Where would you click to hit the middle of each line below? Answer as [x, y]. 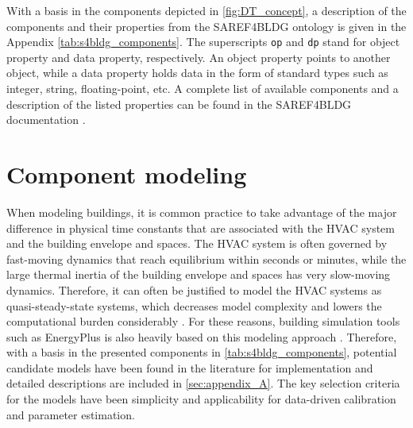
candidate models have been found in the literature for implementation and [190, 367]
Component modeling [127, 174]
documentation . [46, 120]
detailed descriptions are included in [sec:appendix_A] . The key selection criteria [203, 383]
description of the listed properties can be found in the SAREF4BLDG [179, 104]
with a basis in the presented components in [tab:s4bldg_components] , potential [202, 352]
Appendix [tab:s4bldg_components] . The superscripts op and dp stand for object [203, 42]
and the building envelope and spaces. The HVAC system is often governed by [197, 243]
